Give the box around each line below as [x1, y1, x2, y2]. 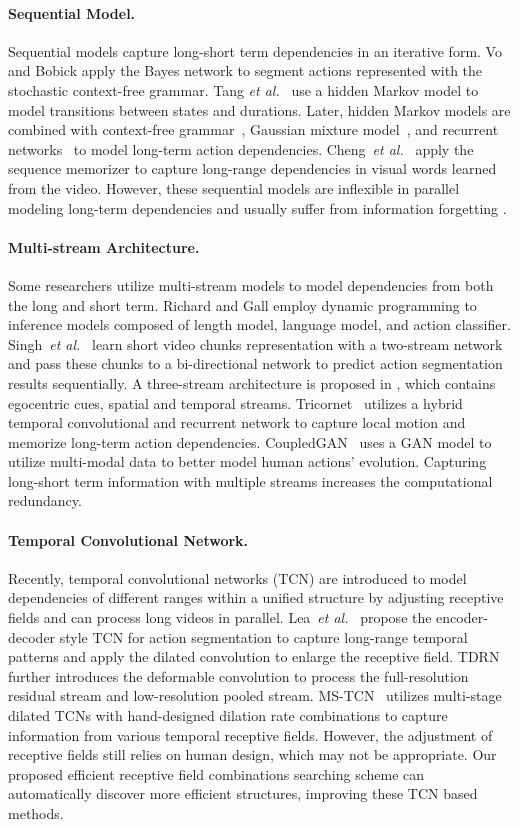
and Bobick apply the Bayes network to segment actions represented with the [8, 60, 483, 81]
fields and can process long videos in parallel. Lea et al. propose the [8, 607, 432, 628]
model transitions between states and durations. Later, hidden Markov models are [8, 99, 511, 120]
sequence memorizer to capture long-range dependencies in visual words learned [8, 158, 497, 179]
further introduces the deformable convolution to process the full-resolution [8, 665, 469, 686]
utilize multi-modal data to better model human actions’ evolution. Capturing [8, 451, 487, 472]
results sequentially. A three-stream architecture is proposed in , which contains [8, 372, 496, 393]
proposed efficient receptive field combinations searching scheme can [8, 763, 425, 784]
